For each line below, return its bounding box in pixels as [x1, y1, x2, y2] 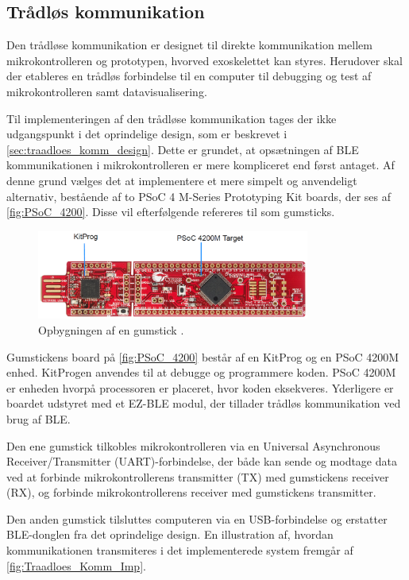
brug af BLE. [6, 410, 71, 427]
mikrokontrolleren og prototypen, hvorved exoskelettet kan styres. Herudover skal [6, 52, 403, 68]
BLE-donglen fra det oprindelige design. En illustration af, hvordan [6, 526, 334, 543]
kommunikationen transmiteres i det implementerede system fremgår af [6, 542, 353, 559]
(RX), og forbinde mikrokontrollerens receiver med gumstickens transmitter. [6, 484, 376, 501]
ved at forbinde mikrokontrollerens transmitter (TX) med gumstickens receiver [6, 468, 389, 485]
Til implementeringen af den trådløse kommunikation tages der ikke [6, 110, 337, 126]
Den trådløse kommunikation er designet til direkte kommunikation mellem [6, 37, 372, 53]
